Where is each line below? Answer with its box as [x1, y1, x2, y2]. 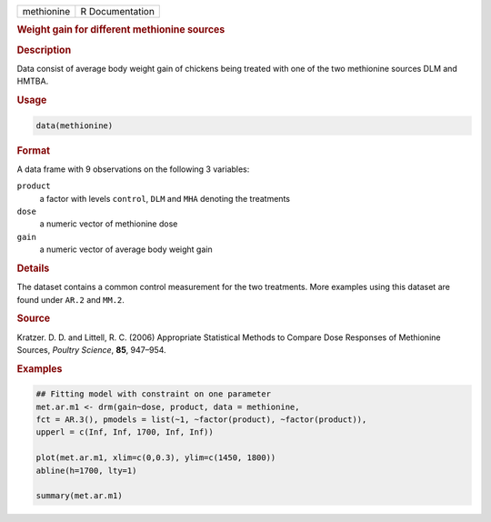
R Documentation [80, 5, 155, 17]
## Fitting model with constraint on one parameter [35, 389, 272, 399]
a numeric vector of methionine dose [39, 218, 178, 229]
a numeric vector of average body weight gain [39, 244, 213, 255]
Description [16, 44, 72, 56]
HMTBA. [16, 75, 49, 86]
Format [16, 144, 50, 156]
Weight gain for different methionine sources [16, 24, 225, 36]
